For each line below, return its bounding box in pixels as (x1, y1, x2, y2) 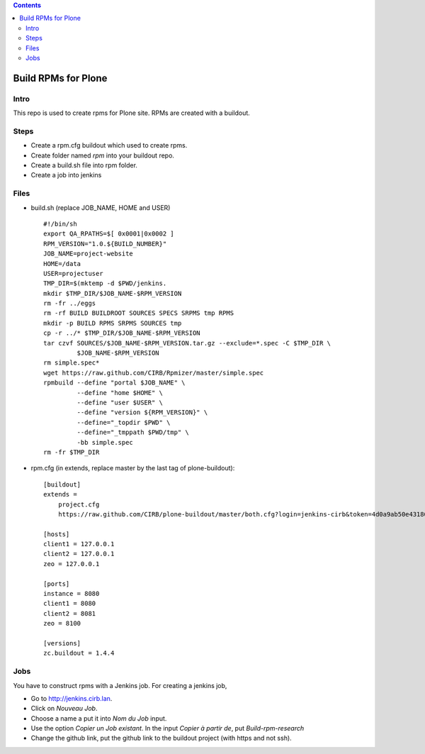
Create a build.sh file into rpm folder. (30, 161, 138, 170)
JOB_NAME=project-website (43, 250, 134, 258)
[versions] (43, 639, 81, 647)
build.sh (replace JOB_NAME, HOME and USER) (30, 203, 171, 212)
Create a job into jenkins (30, 171, 102, 179)
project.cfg (57, 500, 100, 509)
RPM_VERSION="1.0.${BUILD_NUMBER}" (43, 240, 167, 248)
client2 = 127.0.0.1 (43, 550, 115, 558)
